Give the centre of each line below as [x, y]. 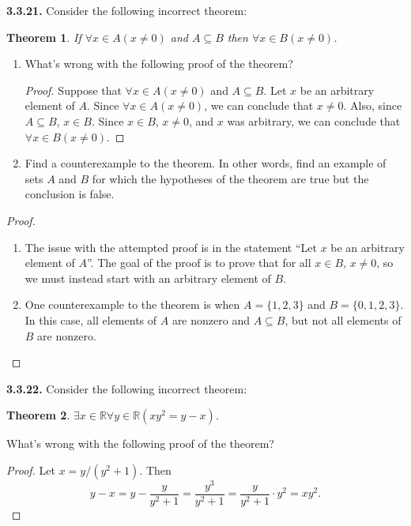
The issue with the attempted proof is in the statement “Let [171, 247]
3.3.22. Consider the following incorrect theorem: [127, 388]
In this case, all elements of [91, 319]
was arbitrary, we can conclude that [314, 120]
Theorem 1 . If [44, 37]
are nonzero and [211, 319]
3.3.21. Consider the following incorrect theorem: [127, 10]
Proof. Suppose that [73, 90]
